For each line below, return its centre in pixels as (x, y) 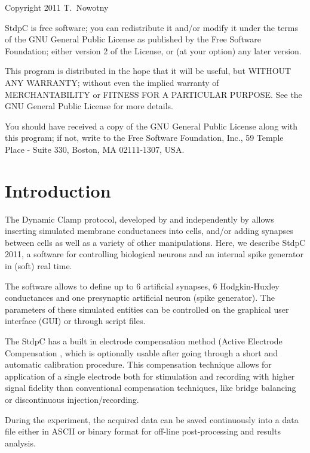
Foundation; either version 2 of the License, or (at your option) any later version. (153, 50)
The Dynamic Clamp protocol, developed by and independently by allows (139, 219)
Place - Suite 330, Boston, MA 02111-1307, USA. (95, 149)
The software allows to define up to (69, 286)
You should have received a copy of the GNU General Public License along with (151, 126)
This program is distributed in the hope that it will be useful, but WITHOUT (148, 71)
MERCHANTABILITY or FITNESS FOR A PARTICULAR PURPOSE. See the (154, 94)
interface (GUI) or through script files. (75, 321)
